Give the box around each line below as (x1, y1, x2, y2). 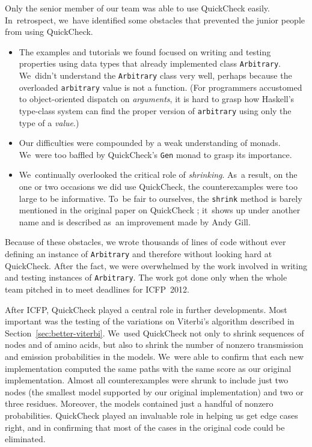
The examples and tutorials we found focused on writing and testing (19, 45, 271, 58)
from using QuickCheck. (5, 25, 93, 38)
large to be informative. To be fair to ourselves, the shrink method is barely (19, 192, 302, 204)
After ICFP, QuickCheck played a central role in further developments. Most (5, 303, 287, 315)
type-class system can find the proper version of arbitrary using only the (19, 104, 292, 117)
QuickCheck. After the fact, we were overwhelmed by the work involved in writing (5, 259, 307, 272)
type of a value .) (19, 116, 79, 129)
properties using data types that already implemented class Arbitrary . (19, 57, 281, 70)
